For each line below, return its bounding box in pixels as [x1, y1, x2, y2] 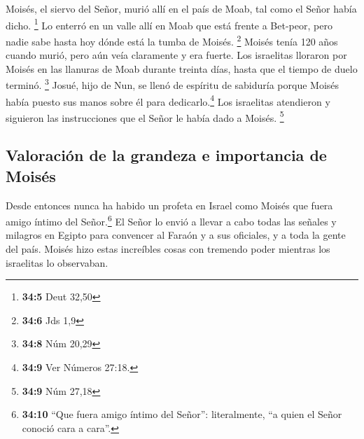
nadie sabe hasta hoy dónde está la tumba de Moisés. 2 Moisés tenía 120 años [6, 32, 338, 48]
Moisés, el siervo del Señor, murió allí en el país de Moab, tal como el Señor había [6, 1, 357, 15]
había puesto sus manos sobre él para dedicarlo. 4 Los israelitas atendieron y [6, 92, 330, 109]
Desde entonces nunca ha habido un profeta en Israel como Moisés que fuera [6, 197, 333, 212]
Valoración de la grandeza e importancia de [6, 144, 327, 166]
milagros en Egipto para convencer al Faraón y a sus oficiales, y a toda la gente [6, 228, 346, 242]
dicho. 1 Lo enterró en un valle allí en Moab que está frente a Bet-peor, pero [6, 15, 332, 32]
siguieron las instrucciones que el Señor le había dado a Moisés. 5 [6, 108, 284, 125]
